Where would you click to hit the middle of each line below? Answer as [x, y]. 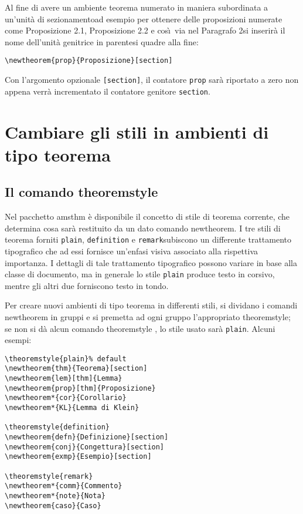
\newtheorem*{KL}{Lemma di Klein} [72, 408]
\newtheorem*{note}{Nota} [55, 496]
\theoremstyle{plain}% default [66, 359]
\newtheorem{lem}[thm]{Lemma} [64, 379]
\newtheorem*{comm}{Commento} [64, 486]
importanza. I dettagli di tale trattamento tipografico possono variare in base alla [151, 262]
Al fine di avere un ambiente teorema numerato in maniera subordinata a [137, 7]
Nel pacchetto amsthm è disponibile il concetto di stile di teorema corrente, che [147, 216]
